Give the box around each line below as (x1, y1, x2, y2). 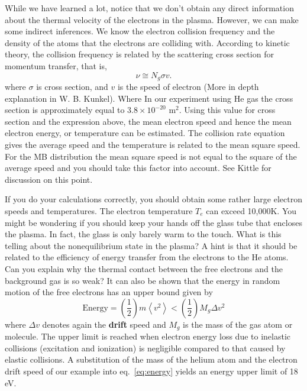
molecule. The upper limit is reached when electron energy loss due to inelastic (5, 330, 291, 342)
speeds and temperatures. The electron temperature (5, 204, 193, 216)
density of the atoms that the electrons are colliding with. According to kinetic (5, 36, 290, 49)
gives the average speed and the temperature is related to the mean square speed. (5, 138, 300, 150)
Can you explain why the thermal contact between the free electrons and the (5, 262, 283, 274)
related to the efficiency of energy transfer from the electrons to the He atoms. (5, 251, 289, 263)
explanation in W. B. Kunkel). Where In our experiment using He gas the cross (5, 92, 293, 104)
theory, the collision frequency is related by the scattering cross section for (5, 48, 274, 60)
